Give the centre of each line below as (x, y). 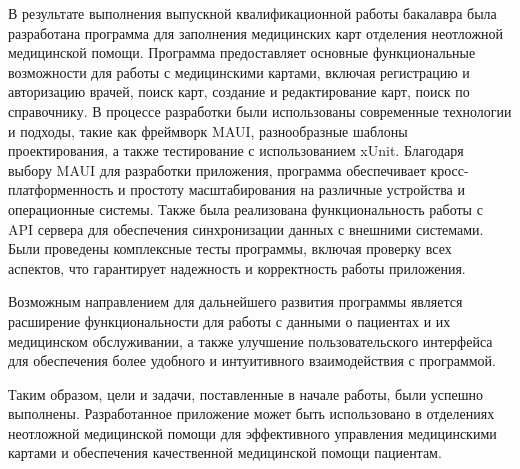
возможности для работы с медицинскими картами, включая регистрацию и (239, 71)
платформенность (61, 189)
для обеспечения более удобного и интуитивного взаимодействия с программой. (252, 360)
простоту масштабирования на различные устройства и (297, 189)
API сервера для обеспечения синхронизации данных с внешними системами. (246, 228)
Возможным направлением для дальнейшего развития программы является (235, 301)
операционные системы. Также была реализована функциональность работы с (245, 208)
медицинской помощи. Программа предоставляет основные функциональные (242, 52)
